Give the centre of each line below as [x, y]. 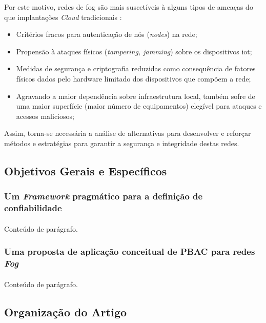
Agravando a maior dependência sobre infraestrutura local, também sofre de [136, 96]
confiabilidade [33, 208]
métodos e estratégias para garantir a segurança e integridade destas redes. [122, 143]
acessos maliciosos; [45, 116]
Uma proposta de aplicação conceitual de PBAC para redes [130, 251]
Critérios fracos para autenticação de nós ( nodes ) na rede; [107, 34]
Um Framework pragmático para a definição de [104, 196]
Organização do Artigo [66, 311]
